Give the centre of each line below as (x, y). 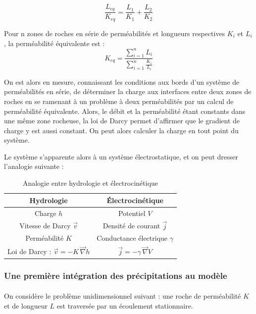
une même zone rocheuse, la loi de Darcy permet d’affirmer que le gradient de (122, 121)
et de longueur (26, 305)
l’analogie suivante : (34, 166)
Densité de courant (131, 226)
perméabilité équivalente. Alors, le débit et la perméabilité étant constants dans (125, 111)
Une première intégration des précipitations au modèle (116, 276)
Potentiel (132, 213)
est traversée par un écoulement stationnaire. (125, 305)
